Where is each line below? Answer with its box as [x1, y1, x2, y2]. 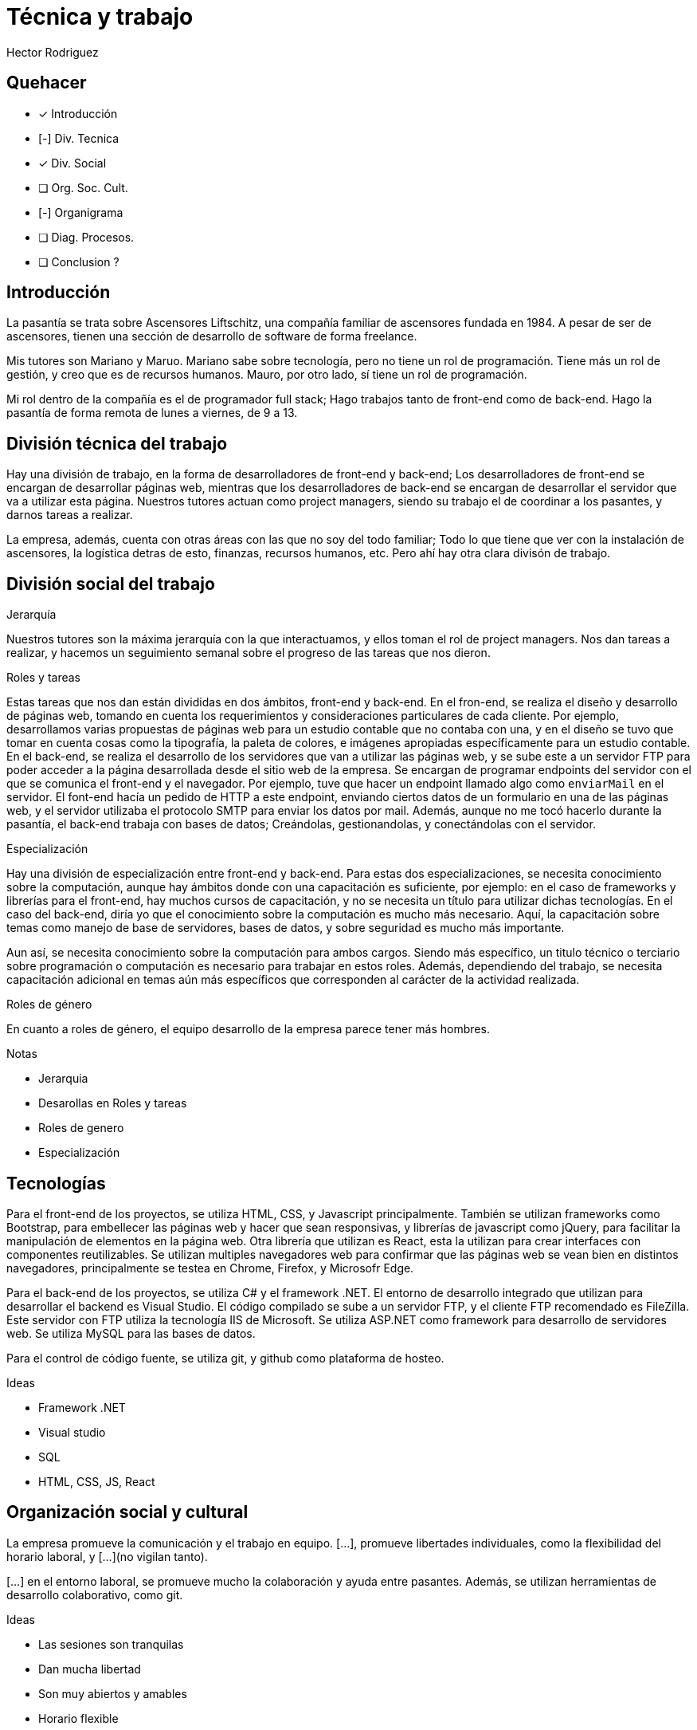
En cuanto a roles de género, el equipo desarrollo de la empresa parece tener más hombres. [6, 1022, 490, 1036]
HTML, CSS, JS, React [38, 1474, 155, 1488]
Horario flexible [38, 1711, 119, 1725]
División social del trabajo [6, 573, 215, 594]
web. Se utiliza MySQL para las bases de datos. [6, 1326, 256, 1340]
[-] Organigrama [38, 205, 123, 219]
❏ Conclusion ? [38, 254, 119, 269]
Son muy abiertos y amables [38, 1686, 187, 1701]
